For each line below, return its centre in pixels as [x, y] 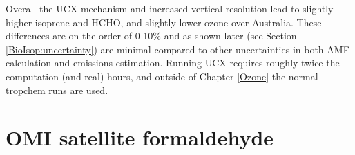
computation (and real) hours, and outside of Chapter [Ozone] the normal [162, 76]
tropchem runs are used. [57, 90]
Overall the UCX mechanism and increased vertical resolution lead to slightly [170, 8]
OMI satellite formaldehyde [140, 137]
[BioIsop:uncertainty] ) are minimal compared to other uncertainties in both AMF [177, 49]
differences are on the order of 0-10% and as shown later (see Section [151, 36]
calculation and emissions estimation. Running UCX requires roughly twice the [173, 63]
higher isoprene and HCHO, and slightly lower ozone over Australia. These [164, 22]
